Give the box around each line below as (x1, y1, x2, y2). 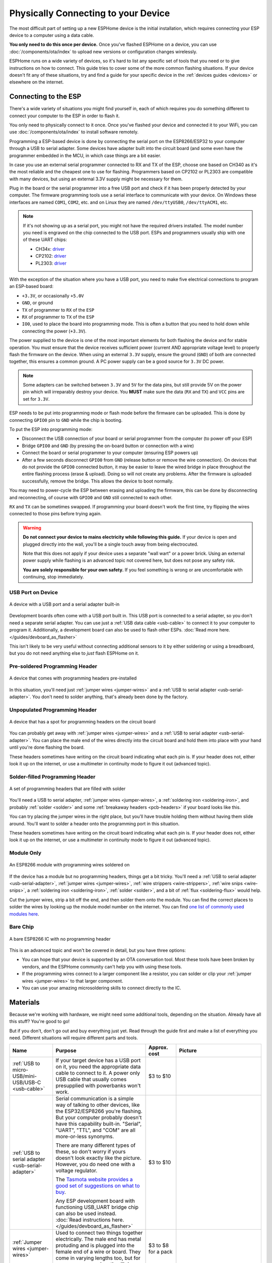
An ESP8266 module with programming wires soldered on (9, 862, 130, 868)
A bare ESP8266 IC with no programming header (9, 936, 111, 942)
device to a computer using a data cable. (9, 32, 94, 38)
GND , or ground (22, 300, 53, 306)
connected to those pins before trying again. (9, 511, 102, 517)
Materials (9, 998, 40, 1006)
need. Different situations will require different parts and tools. (9, 1035, 138, 1041)
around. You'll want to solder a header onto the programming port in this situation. (9, 820, 180, 827)
